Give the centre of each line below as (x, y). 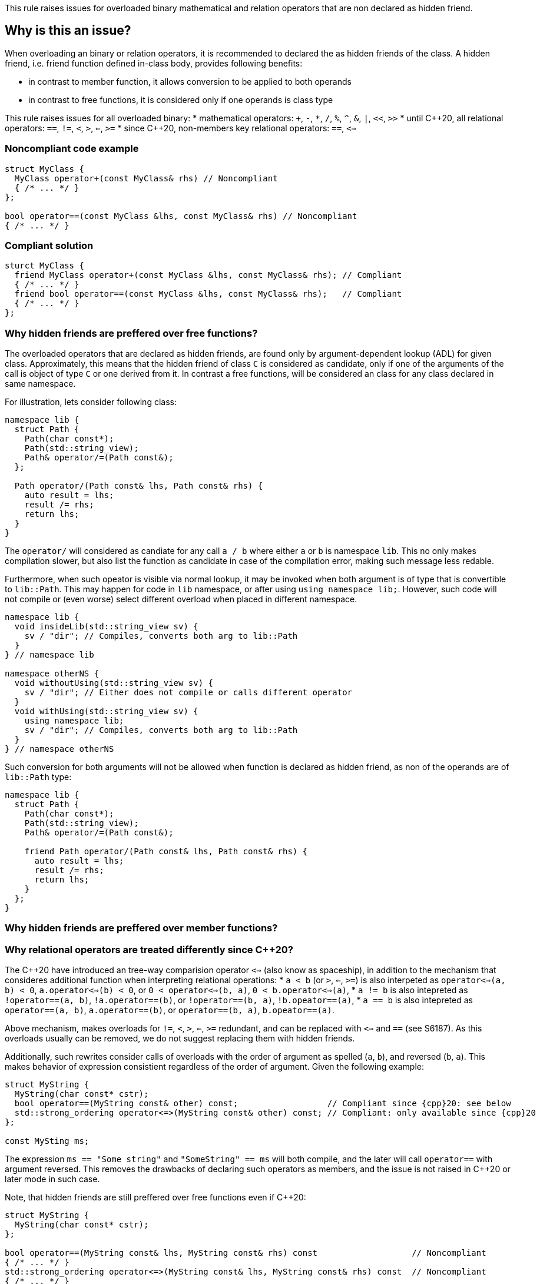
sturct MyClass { (44, 266)
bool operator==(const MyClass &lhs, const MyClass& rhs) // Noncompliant (181, 216)
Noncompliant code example (72, 149)
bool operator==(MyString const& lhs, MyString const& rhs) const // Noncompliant (246, 1253)
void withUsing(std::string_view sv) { (106, 711)
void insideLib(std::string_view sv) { (106, 627)
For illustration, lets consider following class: (91, 402)
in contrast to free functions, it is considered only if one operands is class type (181, 99)
